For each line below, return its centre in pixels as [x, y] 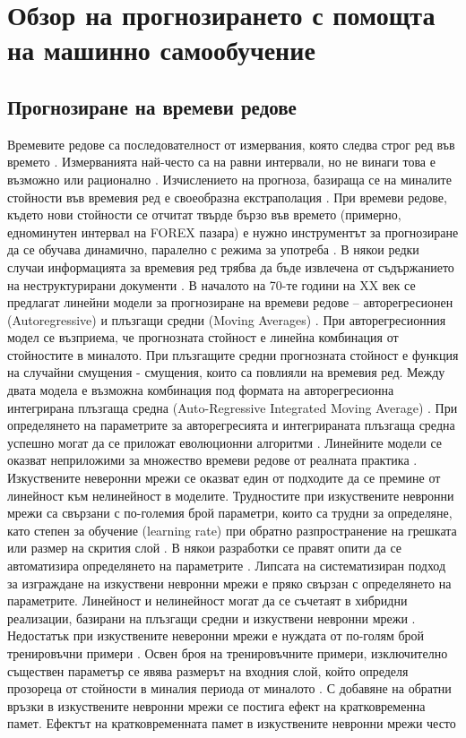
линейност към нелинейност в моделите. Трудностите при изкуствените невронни [231, 495]
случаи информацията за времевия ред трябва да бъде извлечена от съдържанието [231, 266]
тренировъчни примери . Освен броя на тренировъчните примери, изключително [228, 652]
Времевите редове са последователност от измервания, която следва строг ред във [231, 144]
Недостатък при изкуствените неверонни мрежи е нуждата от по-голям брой [216, 635]
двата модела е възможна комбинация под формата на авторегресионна [201, 390]
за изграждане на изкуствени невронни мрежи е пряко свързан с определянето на [229, 583]
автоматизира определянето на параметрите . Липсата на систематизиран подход [227, 566]
